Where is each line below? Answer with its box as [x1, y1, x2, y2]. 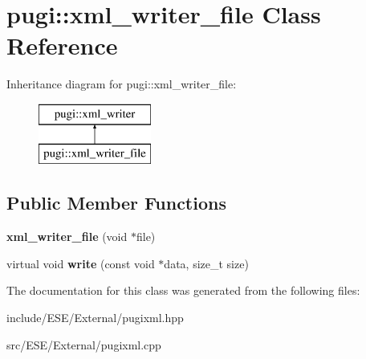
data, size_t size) [164, 255, 249, 271]
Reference [6, 29, 118, 62]
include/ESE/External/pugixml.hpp [6, 309, 184, 326]
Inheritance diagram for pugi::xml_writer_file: [6, 75, 237, 92]
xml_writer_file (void [6, 228, 128, 245]
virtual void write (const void [6, 255, 155, 271]
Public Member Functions [6, 190, 226, 215]
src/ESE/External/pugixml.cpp [6, 336, 161, 353]
